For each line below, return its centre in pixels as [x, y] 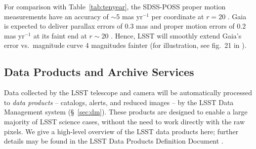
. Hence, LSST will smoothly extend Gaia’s [176, 35]
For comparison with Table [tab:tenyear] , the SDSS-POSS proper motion [115, 6]
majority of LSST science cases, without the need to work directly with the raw [125, 121]
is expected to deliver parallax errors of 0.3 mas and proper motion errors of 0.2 [125, 26]
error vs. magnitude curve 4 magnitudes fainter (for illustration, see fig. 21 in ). [125, 45]
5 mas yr [129, 16]
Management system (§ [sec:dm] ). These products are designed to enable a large [126, 112]
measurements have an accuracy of [56, 16]
